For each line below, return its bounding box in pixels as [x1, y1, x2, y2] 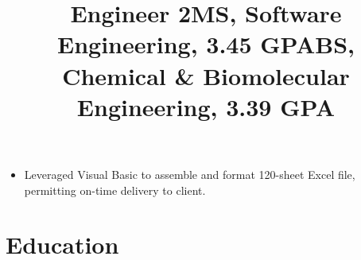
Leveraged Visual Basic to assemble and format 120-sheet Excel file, [24, 165, 355, 182]
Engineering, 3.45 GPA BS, [56, 28, 355, 60]
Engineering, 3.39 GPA [76, 90, 336, 122]
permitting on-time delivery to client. [24, 181, 206, 198]
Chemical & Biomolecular [62, 59, 350, 91]
